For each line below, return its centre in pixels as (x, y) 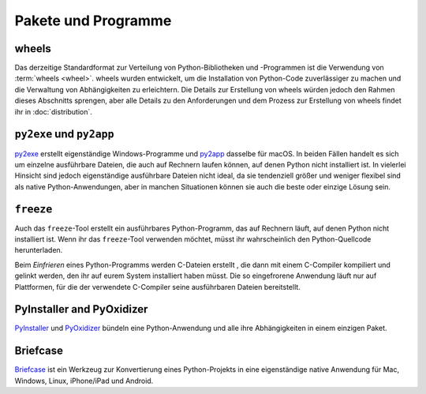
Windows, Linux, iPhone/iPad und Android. (84, 381)
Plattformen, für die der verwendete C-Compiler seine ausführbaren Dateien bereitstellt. (158, 287)
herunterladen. (39, 250)
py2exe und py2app (64, 134)
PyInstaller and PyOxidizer (81, 309)
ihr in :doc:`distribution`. (53, 111)
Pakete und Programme (93, 21)
